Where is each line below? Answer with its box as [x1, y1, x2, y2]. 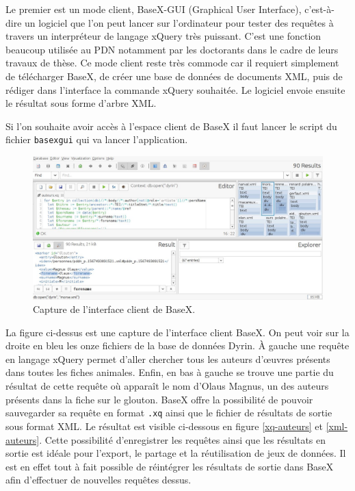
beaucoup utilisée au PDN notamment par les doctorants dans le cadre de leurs [5, 42, 339, 56]
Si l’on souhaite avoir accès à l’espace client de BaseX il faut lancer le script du [5, 118, 337, 133]
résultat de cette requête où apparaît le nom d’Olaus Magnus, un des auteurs [5, 379, 329, 393]
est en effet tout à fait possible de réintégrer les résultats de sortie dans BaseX [5, 459, 334, 473]
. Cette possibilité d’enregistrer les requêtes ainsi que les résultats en [39, 432, 326, 446]
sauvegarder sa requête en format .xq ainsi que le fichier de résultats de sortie [5, 405, 332, 420]
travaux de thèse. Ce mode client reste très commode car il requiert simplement [5, 55, 339, 70]
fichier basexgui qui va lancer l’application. [5, 132, 188, 147]
